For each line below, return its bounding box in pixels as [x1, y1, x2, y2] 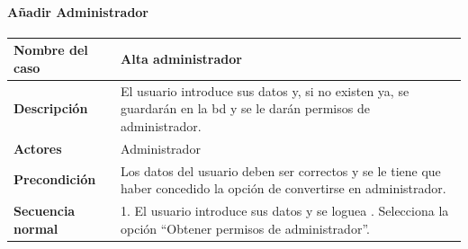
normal [13, 218, 58, 237]
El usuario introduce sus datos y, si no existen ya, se [121, 81, 409, 100]
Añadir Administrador [7, 2, 149, 21]
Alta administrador [121, 49, 242, 68]
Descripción [13, 99, 88, 118]
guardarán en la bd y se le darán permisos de [121, 99, 370, 118]
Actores [13, 138, 62, 157]
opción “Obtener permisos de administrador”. [121, 218, 370, 237]
